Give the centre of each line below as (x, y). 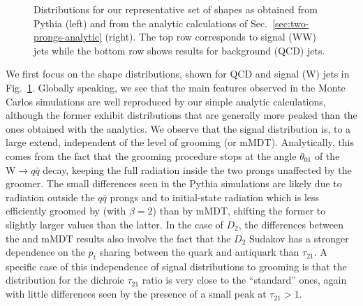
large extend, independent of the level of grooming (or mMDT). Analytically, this (180, 142)
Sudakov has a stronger (299, 238)
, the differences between (291, 224)
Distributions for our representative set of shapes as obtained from (176, 9)
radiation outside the (50, 197)
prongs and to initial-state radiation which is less (215, 197)
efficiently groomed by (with (66, 211)
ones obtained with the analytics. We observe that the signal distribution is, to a (178, 128)
